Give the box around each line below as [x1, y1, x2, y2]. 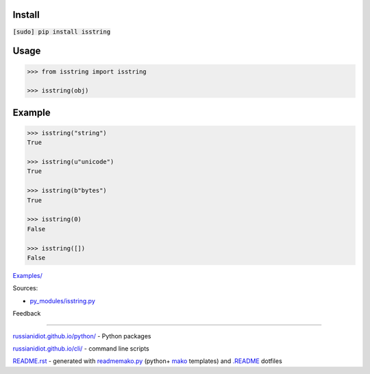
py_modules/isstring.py [29, 296, 96, 305]
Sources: [12, 284, 38, 292]
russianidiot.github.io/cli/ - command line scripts [12, 344, 150, 353]
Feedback [12, 309, 41, 318]
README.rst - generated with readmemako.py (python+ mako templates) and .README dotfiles [12, 357, 282, 365]
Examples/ [12, 271, 42, 279]
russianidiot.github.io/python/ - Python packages [12, 331, 151, 340]
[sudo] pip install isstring [12, 27, 111, 36]
